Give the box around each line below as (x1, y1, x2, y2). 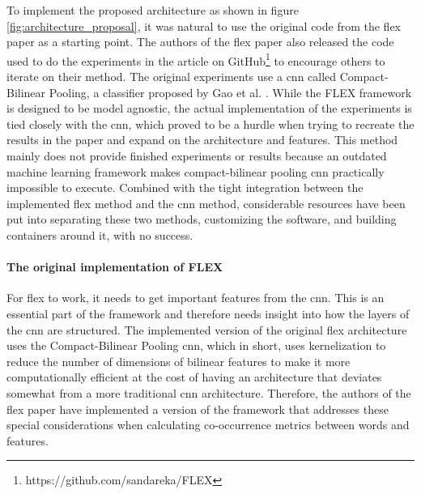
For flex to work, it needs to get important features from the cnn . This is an (6, 289, 385, 306)
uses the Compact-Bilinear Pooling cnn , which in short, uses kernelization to (6, 337, 386, 354)
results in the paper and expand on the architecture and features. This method (6, 131, 398, 148)
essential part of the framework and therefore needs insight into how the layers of (6, 304, 410, 322)
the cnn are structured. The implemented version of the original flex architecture (6, 321, 407, 338)
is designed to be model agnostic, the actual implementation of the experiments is (6, 100, 412, 117)
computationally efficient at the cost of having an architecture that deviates (6, 368, 382, 385)
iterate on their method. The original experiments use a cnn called (6, 68, 337, 85)
